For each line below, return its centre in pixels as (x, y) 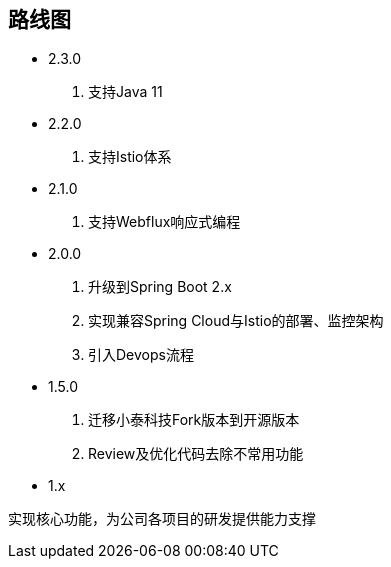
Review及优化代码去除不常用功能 (196, 454)
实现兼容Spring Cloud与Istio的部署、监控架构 (236, 321)
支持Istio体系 (130, 157)
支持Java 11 (125, 92)
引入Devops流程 (141, 355)
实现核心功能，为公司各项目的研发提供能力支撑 (162, 519)
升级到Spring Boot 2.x (160, 287)
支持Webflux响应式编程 (164, 222)
